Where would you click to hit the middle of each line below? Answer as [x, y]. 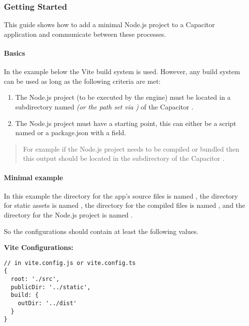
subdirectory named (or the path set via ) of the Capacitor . [104, 106]
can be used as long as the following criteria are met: [82, 81]
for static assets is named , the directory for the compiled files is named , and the [125, 205]
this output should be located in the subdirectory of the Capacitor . [124, 158]
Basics [15, 53]
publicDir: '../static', [51, 287]
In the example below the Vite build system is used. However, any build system [122, 71]
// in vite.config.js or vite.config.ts [70, 263]
